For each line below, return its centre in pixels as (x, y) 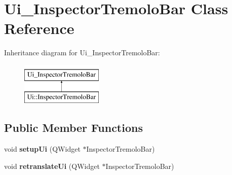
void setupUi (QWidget (42, 149)
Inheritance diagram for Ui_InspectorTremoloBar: (82, 52)
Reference (39, 28)
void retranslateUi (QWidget (52, 166)
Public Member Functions (73, 128)
